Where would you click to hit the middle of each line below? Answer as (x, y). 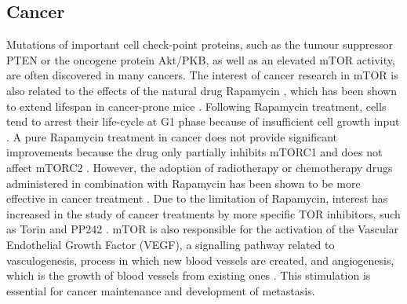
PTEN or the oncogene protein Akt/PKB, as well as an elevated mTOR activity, (201, 59)
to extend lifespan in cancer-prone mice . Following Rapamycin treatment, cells (196, 106)
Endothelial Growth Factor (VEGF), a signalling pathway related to (171, 244)
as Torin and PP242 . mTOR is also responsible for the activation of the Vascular (203, 229)
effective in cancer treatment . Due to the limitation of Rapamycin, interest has (197, 198)
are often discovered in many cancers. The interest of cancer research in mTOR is (202, 75)
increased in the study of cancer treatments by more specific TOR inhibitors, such (203, 213)
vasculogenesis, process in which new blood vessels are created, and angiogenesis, (200, 260)
